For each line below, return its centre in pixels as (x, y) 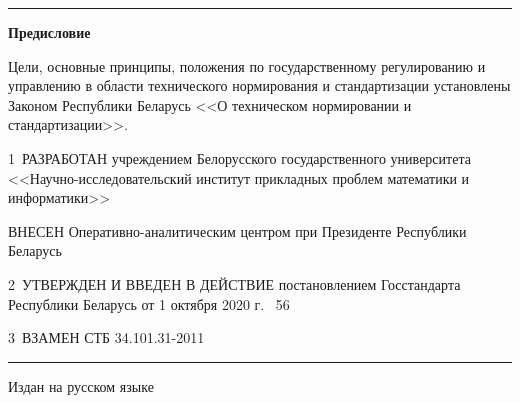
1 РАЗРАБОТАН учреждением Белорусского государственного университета (239, 157)
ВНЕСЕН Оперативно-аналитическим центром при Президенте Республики (237, 230)
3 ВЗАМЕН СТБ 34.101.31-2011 (106, 337)
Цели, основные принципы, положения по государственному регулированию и (247, 65)
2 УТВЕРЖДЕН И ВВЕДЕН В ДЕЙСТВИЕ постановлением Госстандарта (234, 283)
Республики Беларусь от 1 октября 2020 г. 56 (149, 303)
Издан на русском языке (81, 385)
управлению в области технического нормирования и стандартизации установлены (259, 85)
